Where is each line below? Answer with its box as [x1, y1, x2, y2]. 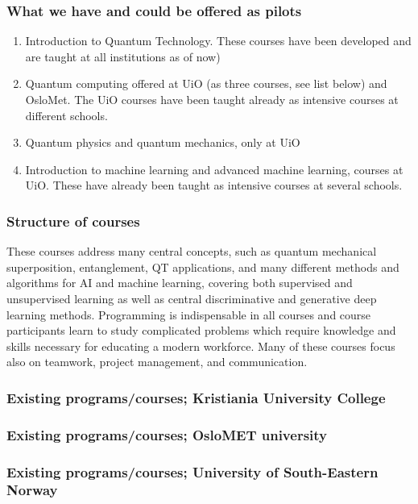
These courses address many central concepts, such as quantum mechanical [6, 243, 377, 260]
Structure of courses [6, 210, 140, 231]
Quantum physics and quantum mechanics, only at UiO [25, 134, 300, 151]
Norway [6, 480, 58, 500]
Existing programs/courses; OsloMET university [6, 424, 328, 444]
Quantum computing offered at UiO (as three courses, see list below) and [25, 75, 387, 92]
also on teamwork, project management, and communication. [6, 353, 308, 370]
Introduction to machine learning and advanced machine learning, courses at [25, 160, 404, 177]
